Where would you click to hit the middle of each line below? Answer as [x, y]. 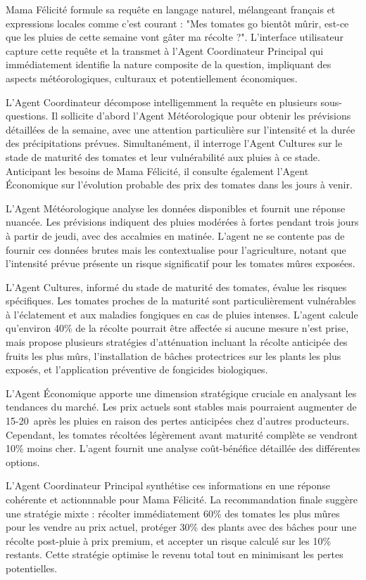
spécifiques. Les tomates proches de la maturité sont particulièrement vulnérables [181, 301]
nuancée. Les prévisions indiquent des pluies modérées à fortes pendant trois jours [182, 222]
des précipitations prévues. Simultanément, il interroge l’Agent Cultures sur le [174, 143]
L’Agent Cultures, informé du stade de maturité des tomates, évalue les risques [176, 286]
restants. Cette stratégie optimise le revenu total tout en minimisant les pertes [175, 554]
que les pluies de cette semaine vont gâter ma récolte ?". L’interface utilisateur [175, 37]
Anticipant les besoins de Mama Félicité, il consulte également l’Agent [157, 170]
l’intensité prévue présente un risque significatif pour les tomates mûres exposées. [181, 263]
